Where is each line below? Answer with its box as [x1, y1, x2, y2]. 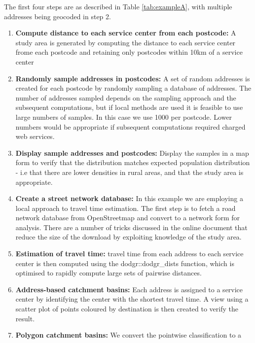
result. [15, 313, 35, 323]
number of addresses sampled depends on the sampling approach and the [15, 92, 236, 103]
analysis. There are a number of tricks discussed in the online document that [15, 222, 248, 232]
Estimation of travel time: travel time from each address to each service [15, 248, 244, 259]
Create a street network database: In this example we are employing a [15, 193, 243, 204]
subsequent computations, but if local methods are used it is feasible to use [15, 102, 243, 112]
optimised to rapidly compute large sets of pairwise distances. [15, 268, 202, 278]
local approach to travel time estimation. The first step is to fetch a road [15, 203, 236, 213]
